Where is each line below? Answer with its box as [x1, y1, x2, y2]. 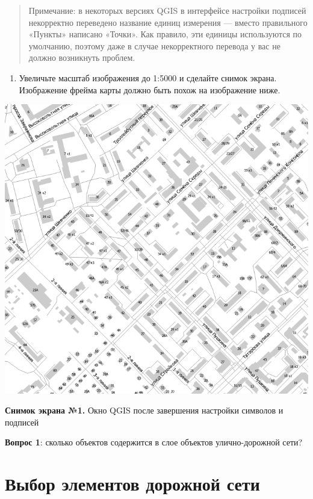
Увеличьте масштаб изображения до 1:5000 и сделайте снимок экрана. [19, 71, 277, 84]
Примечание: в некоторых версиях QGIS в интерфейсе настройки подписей [28, 4, 306, 16]
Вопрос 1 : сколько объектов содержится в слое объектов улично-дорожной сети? [5, 436, 303, 448]
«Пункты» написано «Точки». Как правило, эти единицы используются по [28, 28, 302, 40]
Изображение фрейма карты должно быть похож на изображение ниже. [19, 83, 280, 96]
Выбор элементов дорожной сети [5, 471, 260, 496]
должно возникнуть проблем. [28, 51, 135, 64]
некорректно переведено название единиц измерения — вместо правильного [28, 16, 308, 28]
